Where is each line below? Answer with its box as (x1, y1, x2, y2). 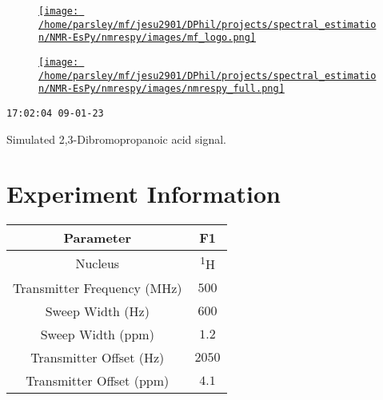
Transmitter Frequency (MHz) (13, 278, 182, 297)
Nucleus (75, 253, 120, 272)
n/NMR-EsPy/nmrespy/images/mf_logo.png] (38, 32, 257, 44)
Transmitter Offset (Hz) (30, 347, 165, 366)
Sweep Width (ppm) (40, 324, 154, 343)
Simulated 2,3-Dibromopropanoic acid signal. (6, 130, 226, 147)
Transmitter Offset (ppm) (26, 370, 170, 390)
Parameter (63, 228, 132, 248)
